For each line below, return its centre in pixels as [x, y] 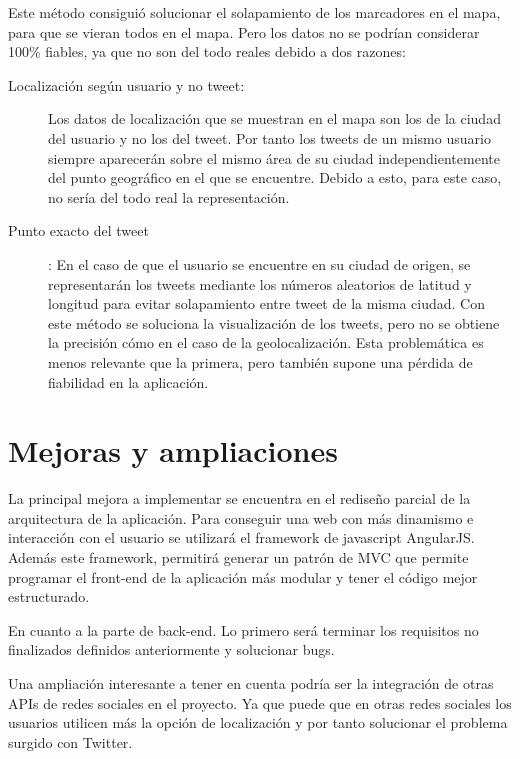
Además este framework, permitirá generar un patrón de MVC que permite [238, 557]
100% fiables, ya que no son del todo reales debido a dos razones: [207, 51]
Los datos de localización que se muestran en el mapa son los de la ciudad [274, 118]
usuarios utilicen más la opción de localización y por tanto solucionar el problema [258, 722]
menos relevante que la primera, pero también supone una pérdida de [260, 361]
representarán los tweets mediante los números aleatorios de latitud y [260, 283]
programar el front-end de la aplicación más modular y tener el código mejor [243, 576]
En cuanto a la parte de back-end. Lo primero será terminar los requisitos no [243, 629]
